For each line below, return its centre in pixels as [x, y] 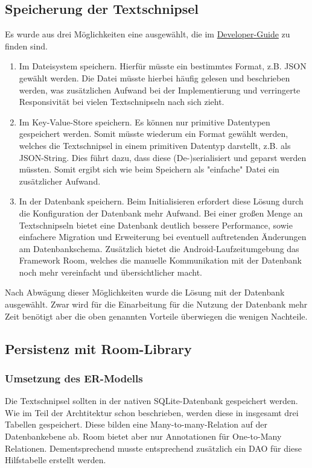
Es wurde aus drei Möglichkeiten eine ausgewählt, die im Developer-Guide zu [148, 34]
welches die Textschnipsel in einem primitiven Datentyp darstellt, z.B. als [155, 145]
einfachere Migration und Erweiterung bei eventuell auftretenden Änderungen [163, 237]
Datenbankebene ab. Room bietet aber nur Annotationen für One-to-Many [143, 436]
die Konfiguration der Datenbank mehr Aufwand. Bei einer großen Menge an [161, 213]
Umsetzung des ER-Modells [74, 378]
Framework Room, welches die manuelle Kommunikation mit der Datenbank [160, 260]
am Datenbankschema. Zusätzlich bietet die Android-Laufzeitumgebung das [159, 248]
